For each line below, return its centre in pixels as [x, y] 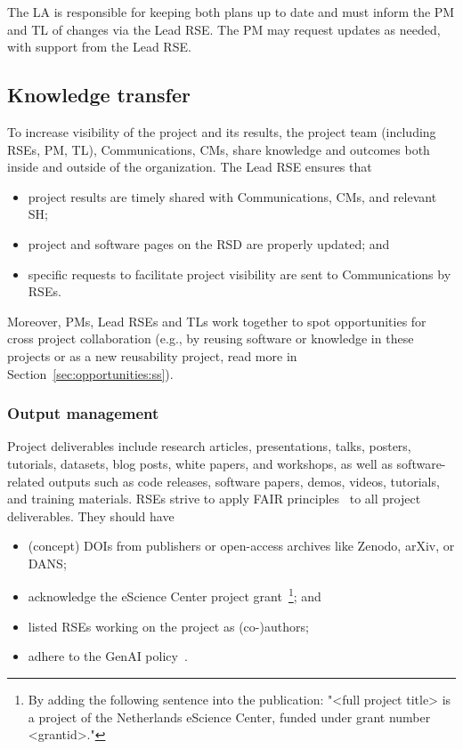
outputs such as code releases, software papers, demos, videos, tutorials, [244, 481]
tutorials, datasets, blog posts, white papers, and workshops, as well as [200, 463]
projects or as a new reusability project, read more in [152, 355]
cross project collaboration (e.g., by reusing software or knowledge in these [211, 338]
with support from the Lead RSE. [99, 47]
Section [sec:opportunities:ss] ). [90, 373]
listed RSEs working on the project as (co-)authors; [168, 626]
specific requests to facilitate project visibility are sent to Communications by [240, 274]
